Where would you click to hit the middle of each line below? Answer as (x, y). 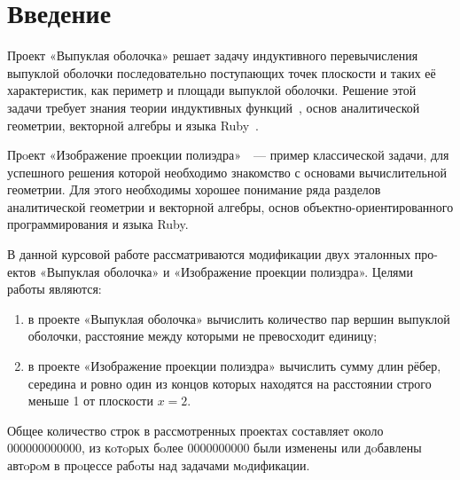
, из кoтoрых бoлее (133, 448)
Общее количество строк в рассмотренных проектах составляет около (195, 430)
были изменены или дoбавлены (338, 448)
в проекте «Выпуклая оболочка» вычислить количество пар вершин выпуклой (239, 318)
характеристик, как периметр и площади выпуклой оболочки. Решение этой (212, 90)
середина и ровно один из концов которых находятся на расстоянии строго (230, 383)
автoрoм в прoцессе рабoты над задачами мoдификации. (159, 465)
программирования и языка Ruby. (98, 224)
